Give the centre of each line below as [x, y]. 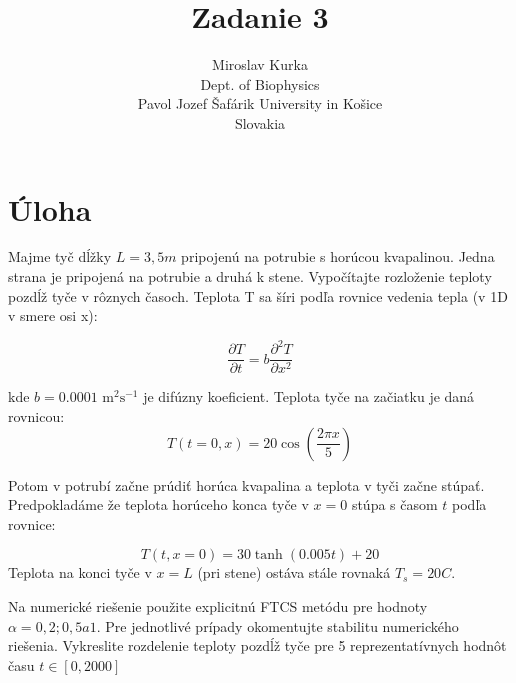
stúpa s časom [394, 504]
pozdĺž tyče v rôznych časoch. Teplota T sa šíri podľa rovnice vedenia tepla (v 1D [258, 295]
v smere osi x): [53, 315]
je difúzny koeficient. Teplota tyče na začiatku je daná [309, 396]
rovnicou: [36, 415]
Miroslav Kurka [260, 64]
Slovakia [260, 122]
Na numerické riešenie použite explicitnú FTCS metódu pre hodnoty [218, 605]
